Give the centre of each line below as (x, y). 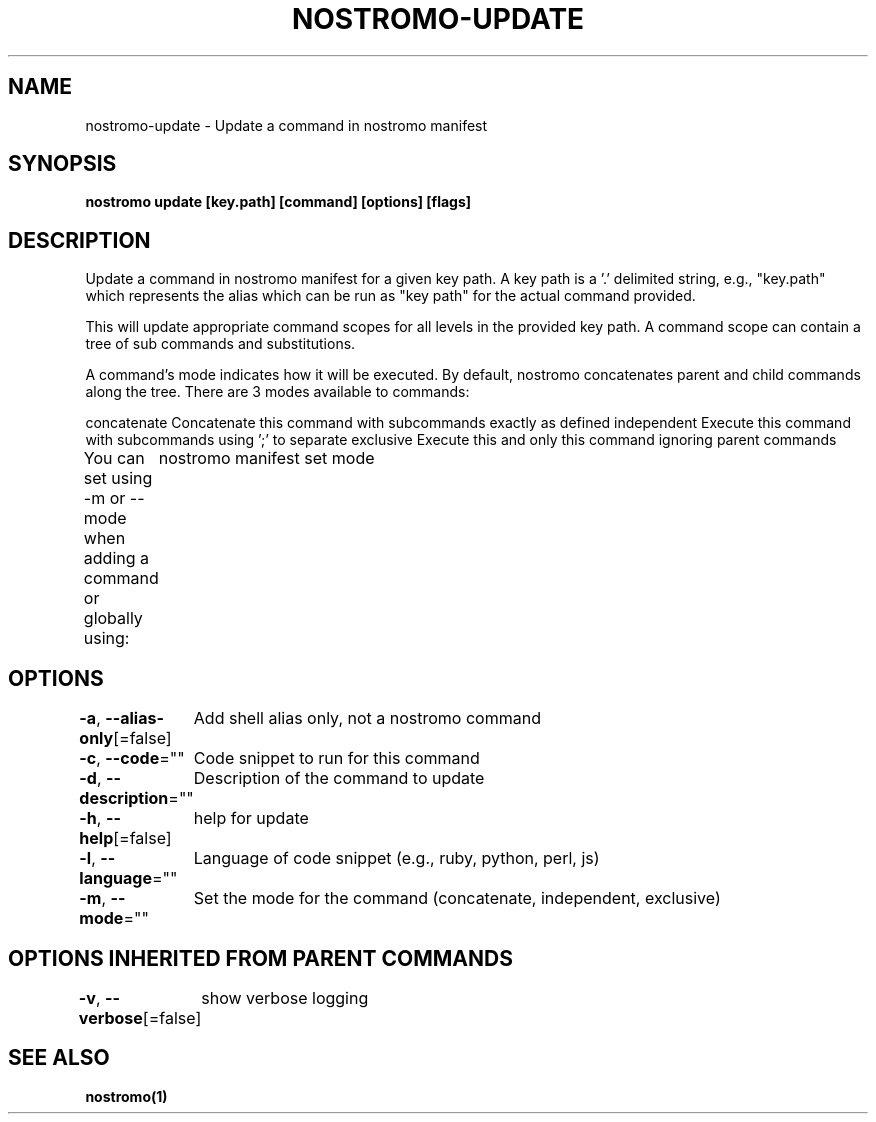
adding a (116, 558)
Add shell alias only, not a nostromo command (367, 718)
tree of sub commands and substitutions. (220, 344)
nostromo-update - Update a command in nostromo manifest (286, 125)
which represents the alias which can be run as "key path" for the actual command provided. (390, 296)
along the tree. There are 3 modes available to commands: (277, 392)
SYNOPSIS (62, 164)
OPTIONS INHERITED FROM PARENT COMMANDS (260, 958)
